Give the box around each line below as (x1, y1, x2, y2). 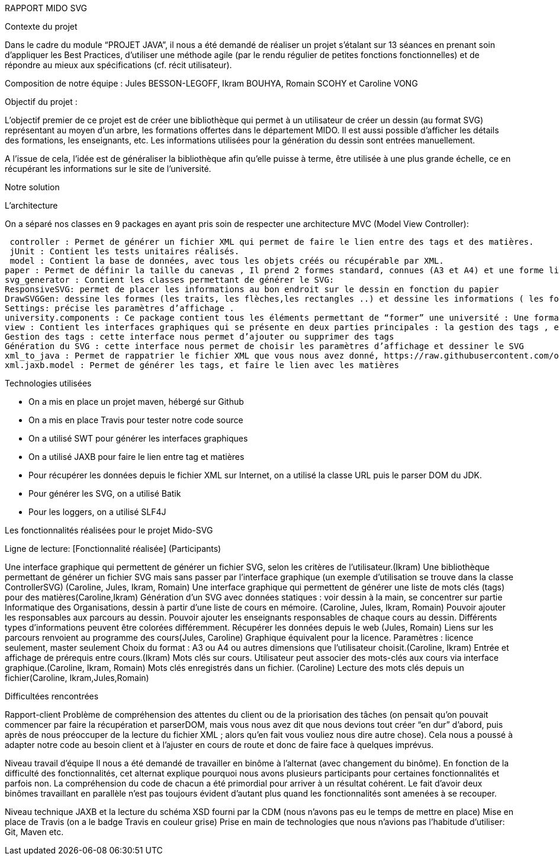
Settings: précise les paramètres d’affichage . (5, 303, 234, 313)
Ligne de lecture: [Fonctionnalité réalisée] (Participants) (5, 544, 221, 554)
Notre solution (5, 182, 60, 192)
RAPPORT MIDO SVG (5, 3, 88, 13)
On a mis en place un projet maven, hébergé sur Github (28, 397, 244, 407)
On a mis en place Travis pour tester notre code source (28, 415, 243, 425)
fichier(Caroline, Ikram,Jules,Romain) (5, 673, 149, 683)
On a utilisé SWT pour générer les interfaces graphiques (28, 433, 248, 443)
